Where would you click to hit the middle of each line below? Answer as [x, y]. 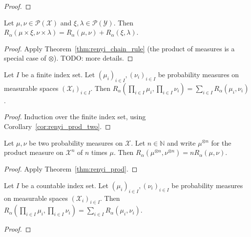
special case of [25, 58]
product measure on [34, 152]
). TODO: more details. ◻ [94, 58]
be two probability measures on [76, 142]
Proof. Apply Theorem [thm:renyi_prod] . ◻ [71, 169]
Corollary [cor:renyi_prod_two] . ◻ [57, 126]
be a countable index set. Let [65, 185]
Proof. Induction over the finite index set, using [75, 117]
